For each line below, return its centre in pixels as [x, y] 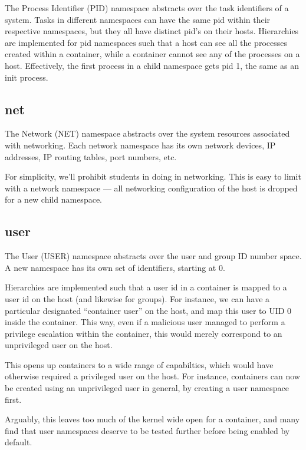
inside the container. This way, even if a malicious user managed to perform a [145, 322]
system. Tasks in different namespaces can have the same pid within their [138, 19]
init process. [27, 77]
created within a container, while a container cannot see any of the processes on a [152, 54]
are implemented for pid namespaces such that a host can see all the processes [146, 42]
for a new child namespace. [53, 199]
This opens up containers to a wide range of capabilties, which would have [139, 364]
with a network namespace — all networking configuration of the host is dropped [151, 188]
